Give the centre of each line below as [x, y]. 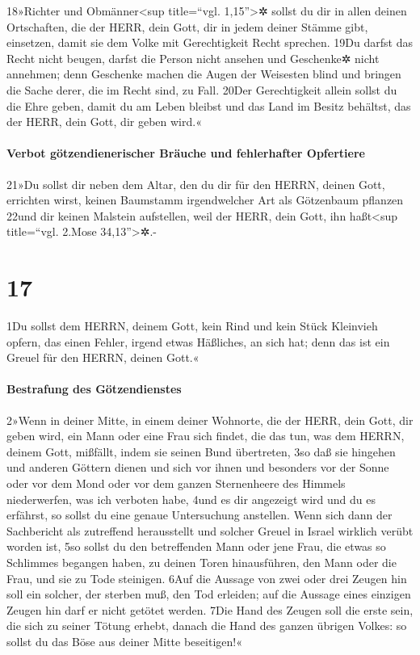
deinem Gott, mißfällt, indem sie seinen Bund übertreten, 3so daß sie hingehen [201, 451]
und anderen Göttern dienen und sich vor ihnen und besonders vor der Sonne [198, 467]
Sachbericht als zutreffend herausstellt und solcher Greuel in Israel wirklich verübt [210, 530]
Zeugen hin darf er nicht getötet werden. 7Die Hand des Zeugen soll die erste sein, [210, 609]
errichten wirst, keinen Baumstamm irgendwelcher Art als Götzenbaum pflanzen [205, 200]
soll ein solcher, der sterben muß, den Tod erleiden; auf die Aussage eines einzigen [209, 594]
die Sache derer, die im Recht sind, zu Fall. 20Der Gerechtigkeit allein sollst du [202, 89]
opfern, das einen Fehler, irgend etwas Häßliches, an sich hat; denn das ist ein [198, 341]
